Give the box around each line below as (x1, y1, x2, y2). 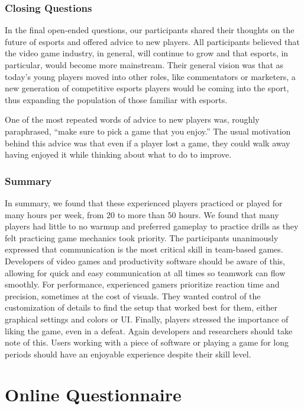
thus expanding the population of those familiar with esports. (5, 93, 228, 106)
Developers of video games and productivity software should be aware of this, (5, 254, 286, 267)
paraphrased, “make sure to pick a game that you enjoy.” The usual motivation (5, 124, 291, 137)
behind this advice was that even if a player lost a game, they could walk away (5, 136, 290, 149)
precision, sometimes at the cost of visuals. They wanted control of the (5, 289, 261, 302)
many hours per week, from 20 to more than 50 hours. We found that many (5, 208, 279, 221)
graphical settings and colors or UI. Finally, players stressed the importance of (5, 312, 289, 325)
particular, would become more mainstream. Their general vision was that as (5, 59, 284, 71)
